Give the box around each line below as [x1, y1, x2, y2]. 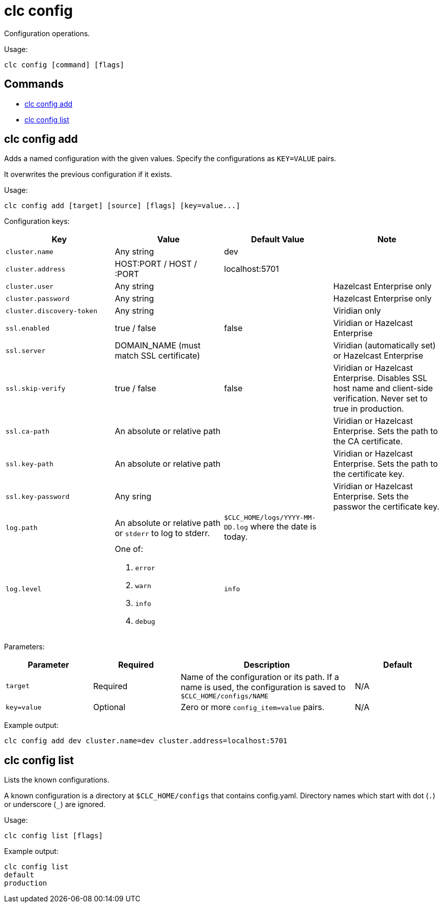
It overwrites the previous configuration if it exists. [4, 170, 173, 179]
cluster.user [6, 282, 53, 290]
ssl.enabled [6, 324, 50, 332]
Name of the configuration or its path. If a [181, 672, 339, 683]
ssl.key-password [6, 492, 70, 500]
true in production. [333, 404, 404, 414]
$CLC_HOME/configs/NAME [181, 692, 269, 700]
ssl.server [6, 346, 46, 355]
